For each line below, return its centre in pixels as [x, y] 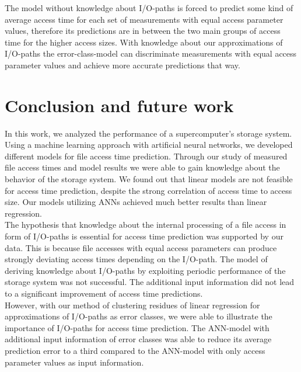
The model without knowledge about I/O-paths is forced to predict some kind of [149, 8]
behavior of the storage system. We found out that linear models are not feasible [149, 179]
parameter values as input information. [74, 362]
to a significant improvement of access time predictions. [104, 293]
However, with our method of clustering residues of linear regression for [132, 305]
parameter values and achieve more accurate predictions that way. [123, 65]
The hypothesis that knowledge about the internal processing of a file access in [146, 225]
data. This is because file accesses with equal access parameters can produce [141, 247]
